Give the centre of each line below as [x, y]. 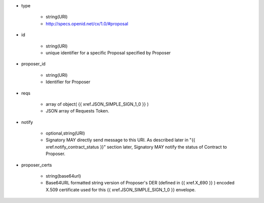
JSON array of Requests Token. [77, 111]
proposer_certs [37, 165]
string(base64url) [63, 176]
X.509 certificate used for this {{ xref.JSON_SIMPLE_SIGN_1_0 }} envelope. [121, 190]
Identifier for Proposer [68, 82]
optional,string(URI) [65, 133]
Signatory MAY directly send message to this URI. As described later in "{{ [121, 140]
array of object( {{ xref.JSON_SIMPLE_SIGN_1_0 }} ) [97, 104]
